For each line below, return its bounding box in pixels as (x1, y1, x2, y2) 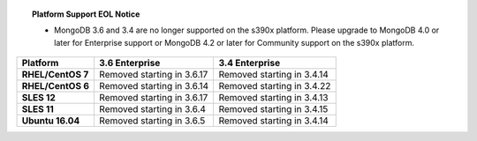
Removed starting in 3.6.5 (98, 115, 206, 127)
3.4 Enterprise (218, 57, 281, 70)
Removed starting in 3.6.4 (98, 103, 207, 115)
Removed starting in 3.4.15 (218, 103, 329, 115)
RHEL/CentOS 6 (21, 80, 90, 93)
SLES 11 (21, 103, 55, 115)
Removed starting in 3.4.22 (218, 80, 331, 93)
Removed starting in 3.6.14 (98, 80, 209, 93)
